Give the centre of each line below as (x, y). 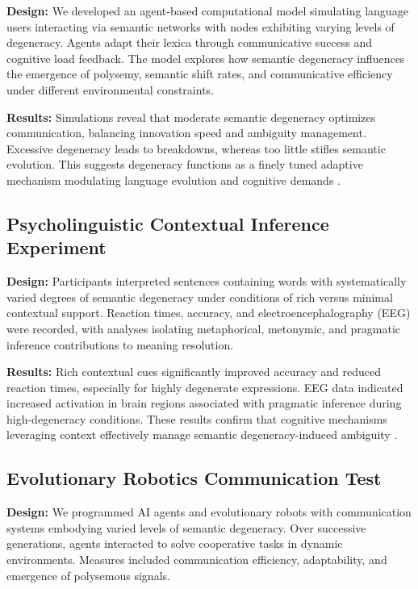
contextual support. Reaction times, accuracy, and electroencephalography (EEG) (209, 313)
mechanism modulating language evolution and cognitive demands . (173, 180)
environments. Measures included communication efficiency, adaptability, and (197, 560)
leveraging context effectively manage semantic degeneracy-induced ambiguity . (202, 434)
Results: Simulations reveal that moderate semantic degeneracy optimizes (191, 117)
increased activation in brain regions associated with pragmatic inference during (204, 403)
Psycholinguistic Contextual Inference (168, 223)
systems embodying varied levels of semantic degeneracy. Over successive (186, 527)
